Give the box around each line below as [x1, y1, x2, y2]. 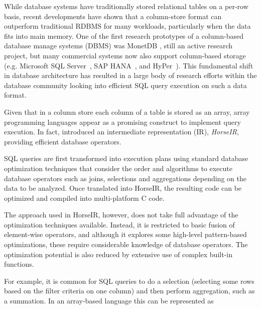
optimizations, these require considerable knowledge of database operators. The [4, 239, 248, 250]
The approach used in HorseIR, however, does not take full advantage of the [4, 209, 238, 220]
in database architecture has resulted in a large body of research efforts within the [4, 70, 257, 81]
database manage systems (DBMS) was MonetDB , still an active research [4, 40, 233, 51]
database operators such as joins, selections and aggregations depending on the [4, 173, 246, 183]
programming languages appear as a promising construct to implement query [4, 116, 241, 127]
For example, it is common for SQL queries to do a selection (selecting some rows [4, 275, 254, 286]
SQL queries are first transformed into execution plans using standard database [4, 153, 248, 164]
